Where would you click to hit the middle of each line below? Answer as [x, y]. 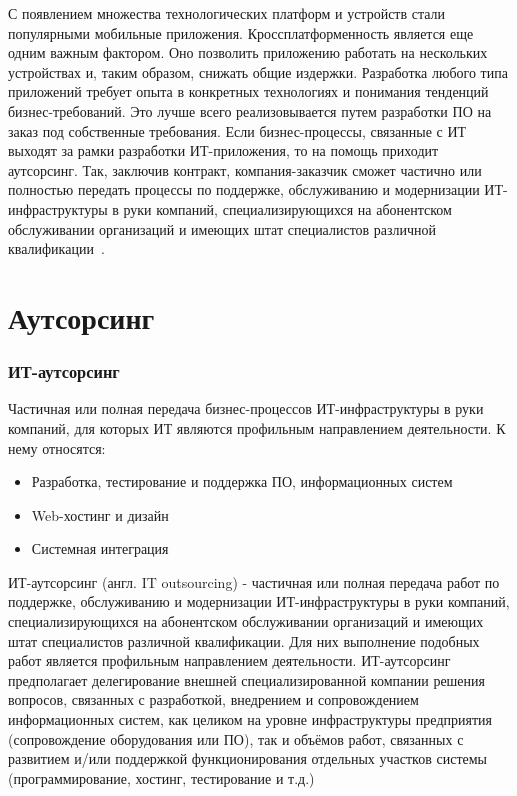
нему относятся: [57, 447]
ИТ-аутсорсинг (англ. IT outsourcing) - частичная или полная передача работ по [254, 581]
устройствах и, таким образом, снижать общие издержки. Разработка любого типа [258, 71]
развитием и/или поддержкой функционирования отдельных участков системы [247, 758]
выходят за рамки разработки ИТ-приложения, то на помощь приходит [223, 150]
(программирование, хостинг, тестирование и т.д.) [161, 777]
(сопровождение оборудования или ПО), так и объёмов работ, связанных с [236, 738]
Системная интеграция [100, 548]
